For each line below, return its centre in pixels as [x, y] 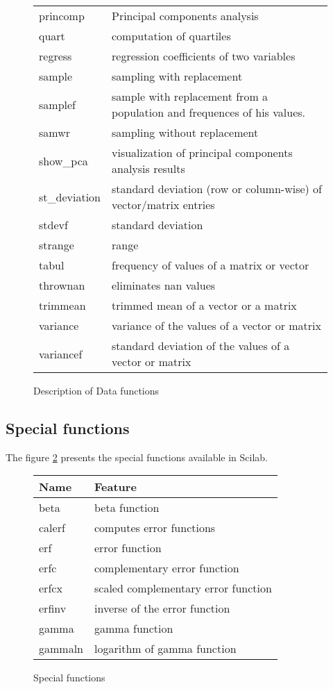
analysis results [148, 168]
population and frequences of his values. [209, 112]
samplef [57, 104]
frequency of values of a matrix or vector [211, 265]
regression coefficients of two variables [204, 56]
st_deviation [70, 197]
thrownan [62, 285]
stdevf [53, 225]
